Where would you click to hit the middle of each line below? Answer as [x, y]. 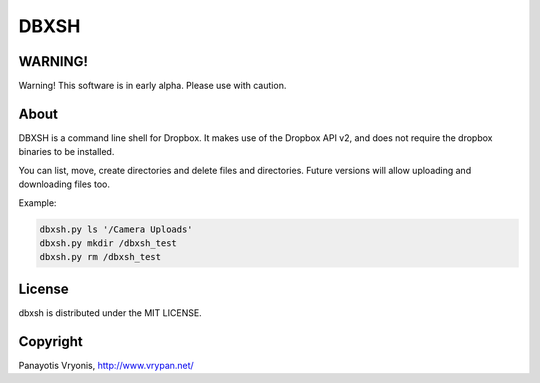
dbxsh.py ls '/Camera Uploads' [116, 229]
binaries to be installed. [66, 152]
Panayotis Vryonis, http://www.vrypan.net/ [106, 365]
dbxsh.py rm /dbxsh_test [100, 257]
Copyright [51, 341]
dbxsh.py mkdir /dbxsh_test [108, 243]
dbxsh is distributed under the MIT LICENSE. [110, 312]
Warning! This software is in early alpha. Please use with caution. [152, 86]
